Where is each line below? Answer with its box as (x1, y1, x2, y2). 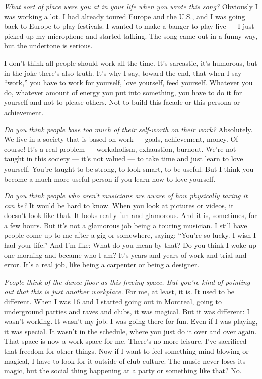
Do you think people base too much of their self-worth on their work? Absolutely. (4, 124, 253, 134)
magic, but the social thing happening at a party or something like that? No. (4, 365, 242, 376)
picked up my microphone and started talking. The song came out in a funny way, (4, 30, 258, 41)
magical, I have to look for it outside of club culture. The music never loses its (4, 355, 246, 366)
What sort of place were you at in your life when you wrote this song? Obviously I (4, 1, 258, 11)
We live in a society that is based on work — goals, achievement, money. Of (4, 134, 238, 144)
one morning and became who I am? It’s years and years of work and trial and (4, 249, 247, 260)
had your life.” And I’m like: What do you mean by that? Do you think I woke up (4, 240, 256, 250)
